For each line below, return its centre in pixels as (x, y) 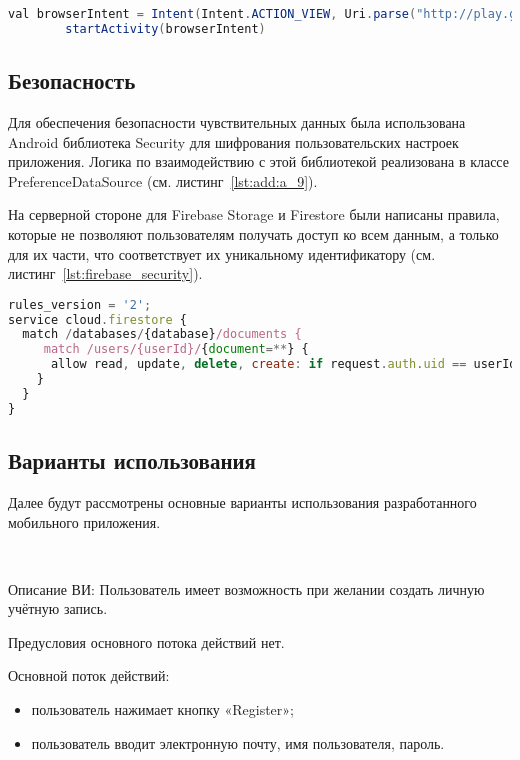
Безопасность (72, 80)
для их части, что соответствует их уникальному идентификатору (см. (222, 253)
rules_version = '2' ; (80, 304)
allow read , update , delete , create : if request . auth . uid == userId (283, 364)
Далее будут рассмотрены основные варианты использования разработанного (242, 501)
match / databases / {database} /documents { (162, 334)
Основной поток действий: (89, 675)
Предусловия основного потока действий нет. (146, 641)
